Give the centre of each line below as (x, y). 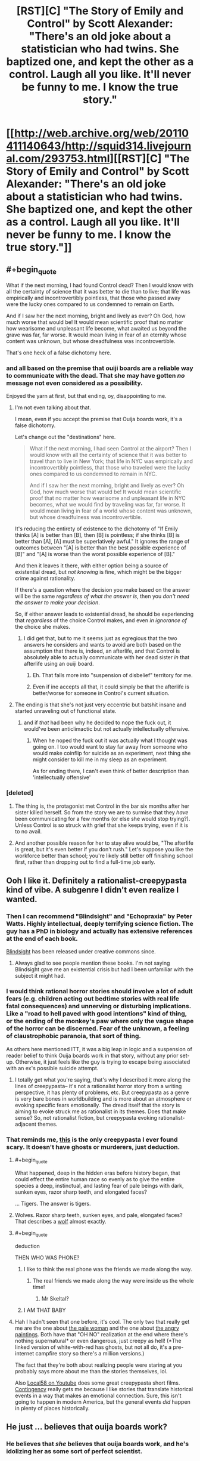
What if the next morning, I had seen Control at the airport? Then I (110, 449)
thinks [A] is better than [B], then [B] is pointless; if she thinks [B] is (97, 535)
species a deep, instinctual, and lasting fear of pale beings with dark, (99, 1185)
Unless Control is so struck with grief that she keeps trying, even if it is (101, 825)
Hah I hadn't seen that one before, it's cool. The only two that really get (102, 1321)
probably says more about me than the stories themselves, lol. (91, 1371)
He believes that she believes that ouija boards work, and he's (98, 1444)
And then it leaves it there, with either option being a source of (91, 566)
